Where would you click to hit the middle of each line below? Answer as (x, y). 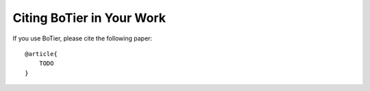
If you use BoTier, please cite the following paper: (83, 38)
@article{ (41, 54)
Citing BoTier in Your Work (89, 18)
